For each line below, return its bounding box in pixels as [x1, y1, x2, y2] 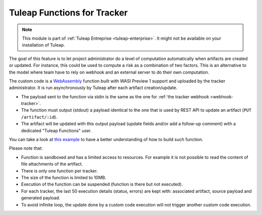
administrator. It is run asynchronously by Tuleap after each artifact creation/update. [9, 85, 178, 91]
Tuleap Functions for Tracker [9, 7, 128, 18]
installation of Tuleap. [22, 42, 65, 48]
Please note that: [9, 145, 43, 151]
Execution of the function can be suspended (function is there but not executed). [21, 182, 183, 187]
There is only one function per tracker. [21, 168, 98, 174]
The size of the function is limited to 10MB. [21, 174, 107, 180]
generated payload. [21, 195, 61, 201]
